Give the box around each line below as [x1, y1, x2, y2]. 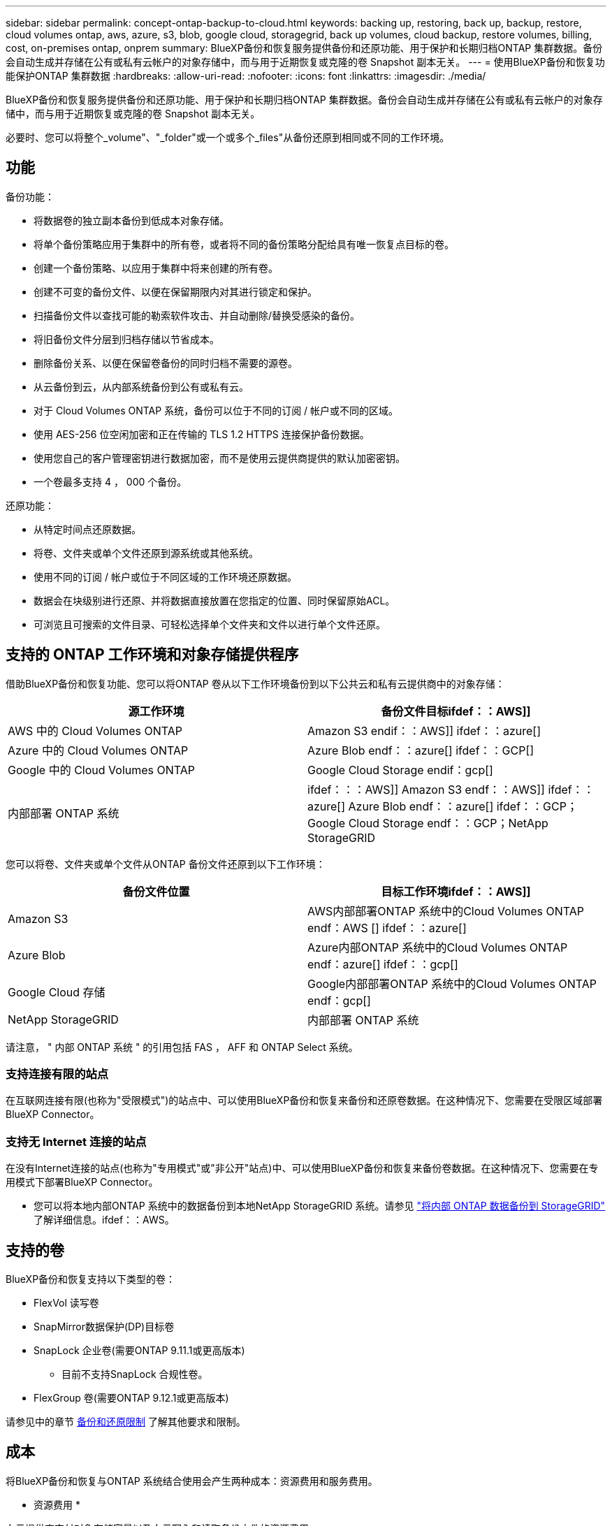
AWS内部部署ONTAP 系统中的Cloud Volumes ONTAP [307, 903, 585, 918]
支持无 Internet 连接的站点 [6, 1134, 147, 1149]
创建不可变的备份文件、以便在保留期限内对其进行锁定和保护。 [34, 285, 317, 298]
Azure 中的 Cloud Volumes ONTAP [8, 743, 189, 757]
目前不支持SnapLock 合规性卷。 [61, 1368, 208, 1381]
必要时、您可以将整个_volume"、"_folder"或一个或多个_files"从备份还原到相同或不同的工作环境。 [6, 131, 450, 143]
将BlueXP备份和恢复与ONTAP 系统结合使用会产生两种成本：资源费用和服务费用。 [6, 1474, 378, 1487]
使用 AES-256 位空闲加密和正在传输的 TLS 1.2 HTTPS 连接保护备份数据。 [34, 428, 370, 440]
